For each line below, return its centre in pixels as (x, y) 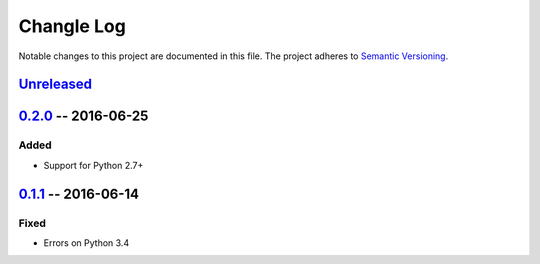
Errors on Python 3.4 (86, 242)
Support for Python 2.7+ (93, 165)
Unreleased (55, 84)
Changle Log (72, 26)
